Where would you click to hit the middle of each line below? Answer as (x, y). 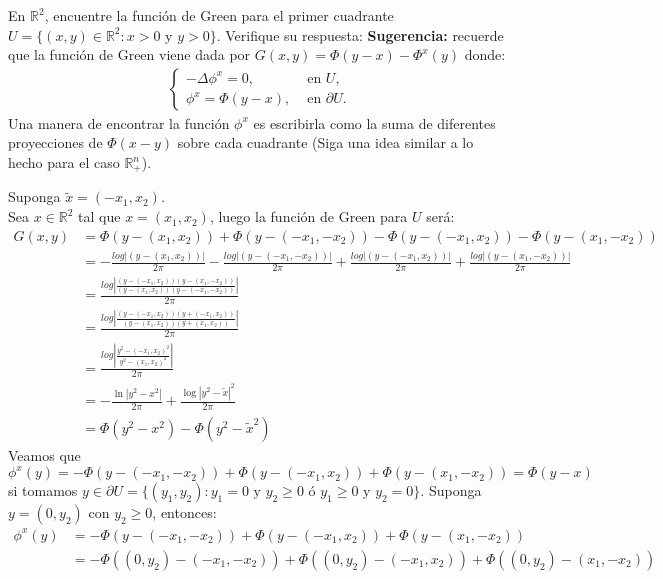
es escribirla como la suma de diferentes (374, 122)
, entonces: (184, 512)
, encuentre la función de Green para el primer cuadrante (219, 15)
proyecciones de (55, 142)
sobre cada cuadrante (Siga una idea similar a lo (325, 142)
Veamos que (44, 455)
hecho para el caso (64, 162)
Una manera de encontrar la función (119, 122)
